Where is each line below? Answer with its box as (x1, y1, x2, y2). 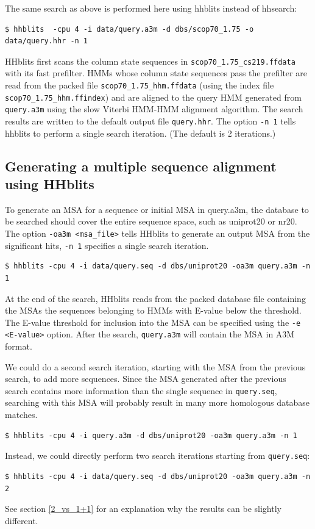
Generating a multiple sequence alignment (5, 156, 277, 175)
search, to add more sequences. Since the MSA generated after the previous (5, 372, 286, 385)
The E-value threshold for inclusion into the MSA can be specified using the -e (5, 315, 301, 328)
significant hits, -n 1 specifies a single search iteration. (5, 239, 209, 251)
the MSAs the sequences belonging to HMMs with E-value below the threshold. (5, 304, 302, 317)
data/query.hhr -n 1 (5, 37, 88, 46)
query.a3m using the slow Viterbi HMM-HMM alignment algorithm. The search (5, 103, 303, 115)
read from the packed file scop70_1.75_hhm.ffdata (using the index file (5, 79, 274, 92)
